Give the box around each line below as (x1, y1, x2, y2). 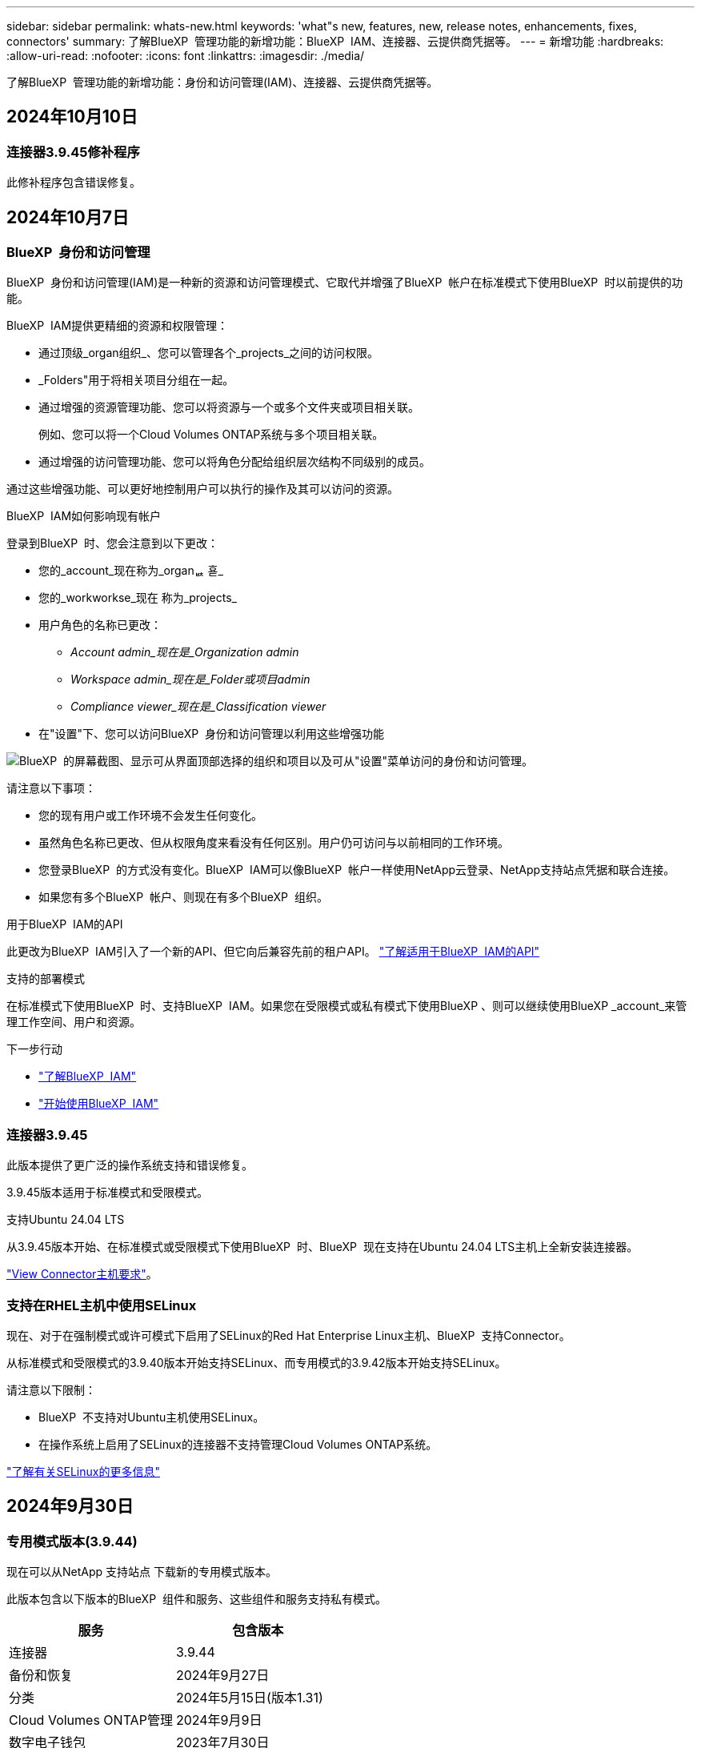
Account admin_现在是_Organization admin (70, 645, 299, 660)
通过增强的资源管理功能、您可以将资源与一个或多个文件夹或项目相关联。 (38, 400, 419, 415)
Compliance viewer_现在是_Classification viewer (70, 700, 326, 714)
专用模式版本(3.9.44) (6, 1533, 138, 1550)
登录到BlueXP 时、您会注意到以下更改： (6, 536, 218, 551)
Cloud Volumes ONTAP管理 (9, 1712, 173, 1729)
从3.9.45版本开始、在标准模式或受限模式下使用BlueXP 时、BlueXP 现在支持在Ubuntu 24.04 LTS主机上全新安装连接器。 (6, 1240, 639, 1254)
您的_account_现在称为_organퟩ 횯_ (38, 563, 223, 578)
